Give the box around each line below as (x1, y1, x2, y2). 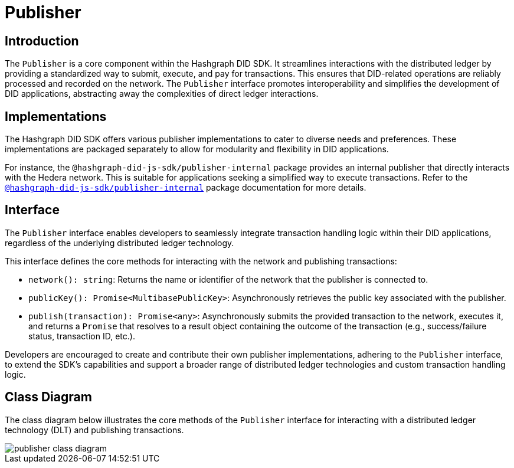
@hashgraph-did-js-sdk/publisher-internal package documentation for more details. (5, 182, 366, 193)
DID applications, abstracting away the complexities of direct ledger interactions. (5, 89, 319, 99)
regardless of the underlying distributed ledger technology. (5, 237, 234, 248)
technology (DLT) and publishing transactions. (5, 424, 184, 435)
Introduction (5, 33, 79, 48)
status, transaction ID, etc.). (28, 330, 135, 341)
